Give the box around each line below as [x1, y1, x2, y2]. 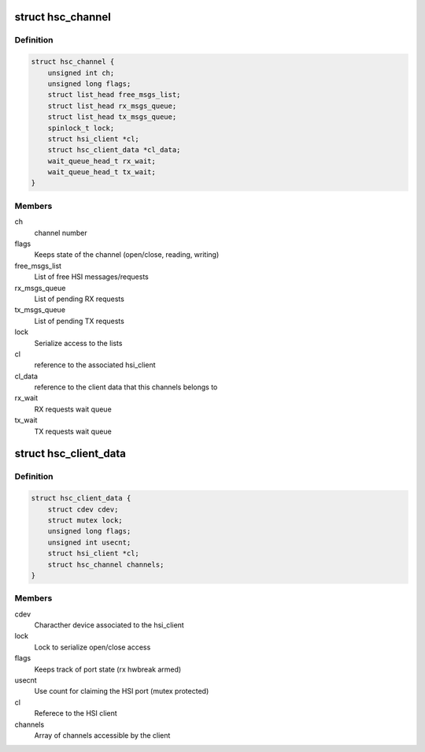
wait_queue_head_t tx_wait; [47, 168, 157, 177]
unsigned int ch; [47, 68, 115, 77]
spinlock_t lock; [47, 123, 115, 132]
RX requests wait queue [34, 404, 112, 414]
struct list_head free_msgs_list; [47, 91, 181, 99]
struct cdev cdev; [47, 504, 119, 514]
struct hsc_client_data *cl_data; [47, 146, 181, 154]
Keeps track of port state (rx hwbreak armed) [34, 665, 182, 674]
